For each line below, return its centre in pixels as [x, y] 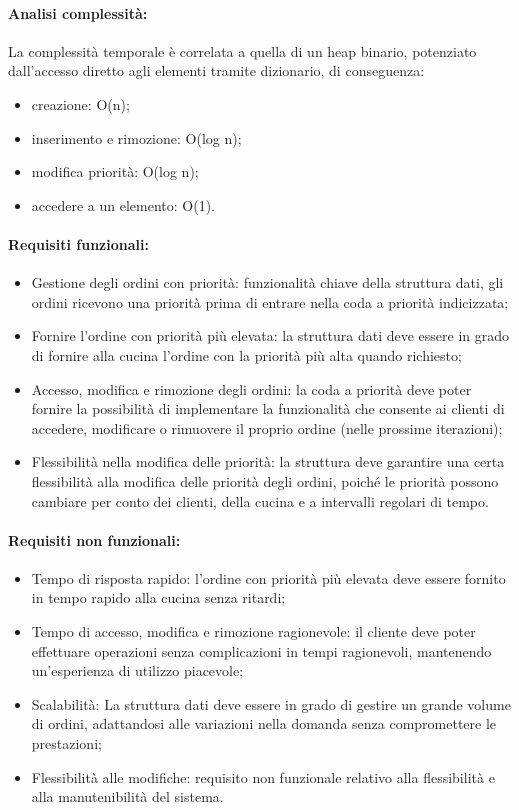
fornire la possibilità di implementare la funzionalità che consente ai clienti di [268, 408]
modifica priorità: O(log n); [115, 171]
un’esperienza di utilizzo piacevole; [137, 670]
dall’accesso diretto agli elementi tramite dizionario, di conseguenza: [216, 70]
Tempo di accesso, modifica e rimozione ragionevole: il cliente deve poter [253, 631]
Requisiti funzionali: [78, 243]
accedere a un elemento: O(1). [123, 204]
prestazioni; [66, 743]
